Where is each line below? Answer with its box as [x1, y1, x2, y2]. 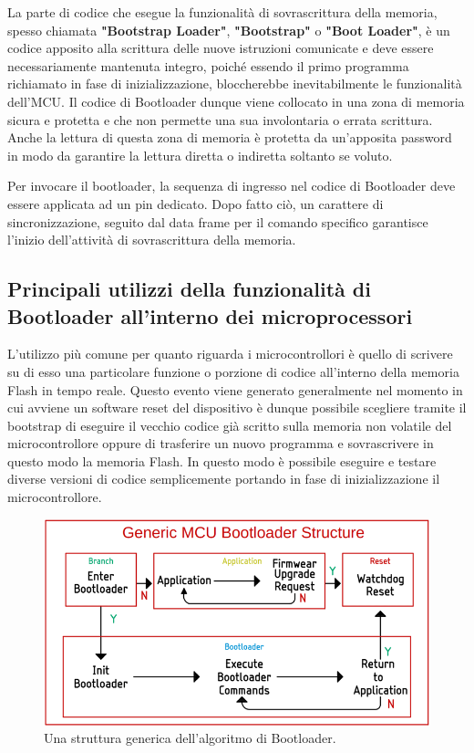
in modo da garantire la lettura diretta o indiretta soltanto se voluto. [7, 145, 393, 164]
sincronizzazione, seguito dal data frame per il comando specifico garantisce [7, 212, 428, 231]
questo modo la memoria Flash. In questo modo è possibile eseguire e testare [7, 451, 437, 470]
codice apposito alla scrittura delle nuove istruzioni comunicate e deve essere [7, 38, 434, 58]
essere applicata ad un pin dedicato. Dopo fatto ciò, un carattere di [7, 193, 384, 213]
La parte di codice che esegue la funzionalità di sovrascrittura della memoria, [7, 3, 438, 21]
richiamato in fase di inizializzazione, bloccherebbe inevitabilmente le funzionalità [7, 74, 462, 93]
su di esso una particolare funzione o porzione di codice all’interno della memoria [7, 361, 459, 381]
